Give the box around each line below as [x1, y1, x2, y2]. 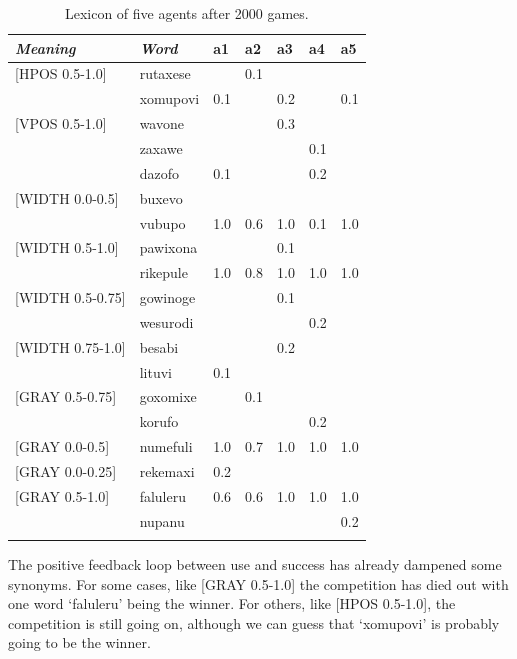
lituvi [139, 361, 172, 382]
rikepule [139, 262, 188, 283]
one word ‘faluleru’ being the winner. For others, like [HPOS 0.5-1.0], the [8, 593, 456, 614]
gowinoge [139, 287, 196, 308]
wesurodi [139, 311, 194, 332]
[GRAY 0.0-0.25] [15, 460, 117, 481]
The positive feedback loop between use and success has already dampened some [8, 553, 502, 574]
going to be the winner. [8, 632, 151, 653]
